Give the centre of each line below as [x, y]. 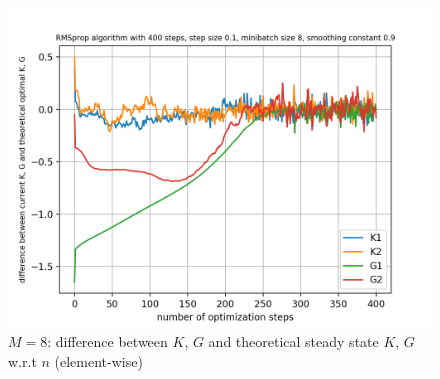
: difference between [107, 341]
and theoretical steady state [293, 341]
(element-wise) [98, 360]
